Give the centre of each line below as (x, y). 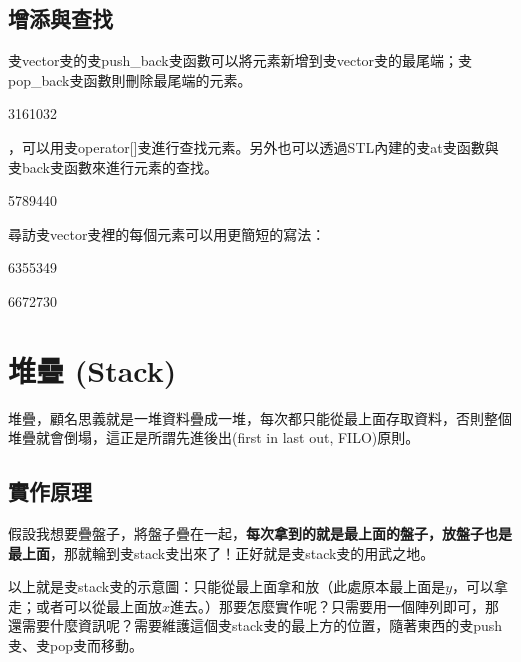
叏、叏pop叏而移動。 (75, 645)
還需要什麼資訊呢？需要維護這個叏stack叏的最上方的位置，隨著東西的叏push (255, 625)
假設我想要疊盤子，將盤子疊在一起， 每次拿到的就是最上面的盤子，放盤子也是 (260, 533)
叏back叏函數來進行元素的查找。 (113, 166)
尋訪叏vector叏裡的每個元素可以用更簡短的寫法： (167, 233)
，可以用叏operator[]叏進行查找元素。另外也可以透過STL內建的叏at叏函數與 (253, 146)
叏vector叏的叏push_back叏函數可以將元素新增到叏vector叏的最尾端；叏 (240, 60)
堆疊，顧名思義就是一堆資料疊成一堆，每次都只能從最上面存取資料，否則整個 (260, 417)
